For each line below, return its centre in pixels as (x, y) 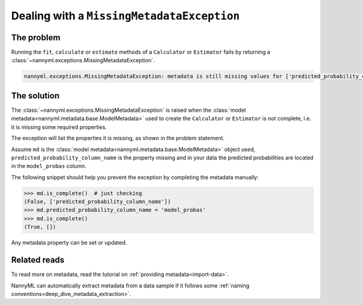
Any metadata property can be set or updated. (69, 243)
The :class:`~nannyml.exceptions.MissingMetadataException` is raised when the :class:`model (129, 110)
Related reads (38, 260)
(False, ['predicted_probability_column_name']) (97, 202)
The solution (35, 96)
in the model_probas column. (49, 166)
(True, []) (40, 227)
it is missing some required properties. (59, 127)
